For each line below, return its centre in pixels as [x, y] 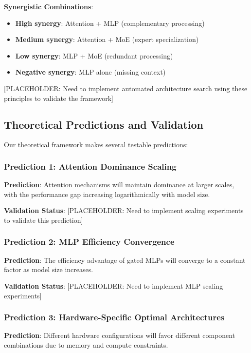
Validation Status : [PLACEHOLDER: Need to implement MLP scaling [114, 285]
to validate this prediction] [44, 220]
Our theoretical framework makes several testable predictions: [96, 145]
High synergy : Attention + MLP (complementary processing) [110, 23]
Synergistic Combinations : [49, 6]
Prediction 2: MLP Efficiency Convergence [89, 242]
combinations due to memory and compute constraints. [86, 344]
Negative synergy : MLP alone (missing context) [90, 72]
